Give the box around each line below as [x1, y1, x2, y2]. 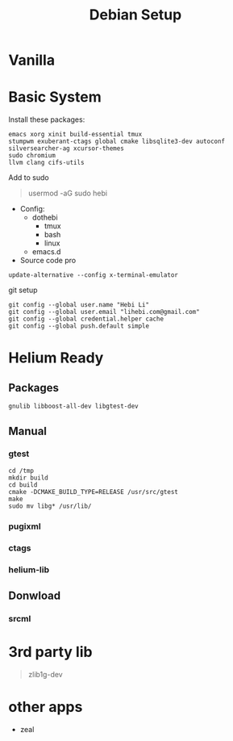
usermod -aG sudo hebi [27, 188, 107, 199]
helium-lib [8, 563, 50, 575]
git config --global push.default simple [8, 322, 150, 330]
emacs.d [31, 247, 61, 257]
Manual [8, 424, 47, 437]
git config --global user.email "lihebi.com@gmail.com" [8, 308, 200, 316]
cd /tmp [8, 467, 35, 475]
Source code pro [19, 256, 77, 266]
